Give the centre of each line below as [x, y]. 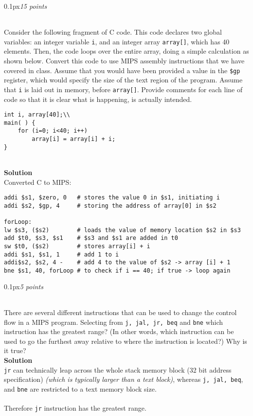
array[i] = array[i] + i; [74, 139]
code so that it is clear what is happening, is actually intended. [98, 99]
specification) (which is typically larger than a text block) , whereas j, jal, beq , [124, 379]
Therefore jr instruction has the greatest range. [75, 408]
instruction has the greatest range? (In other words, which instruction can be [119, 331]
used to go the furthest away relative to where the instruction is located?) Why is [126, 341]
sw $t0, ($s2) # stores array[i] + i [77, 247]
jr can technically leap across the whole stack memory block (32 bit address [118, 369]
